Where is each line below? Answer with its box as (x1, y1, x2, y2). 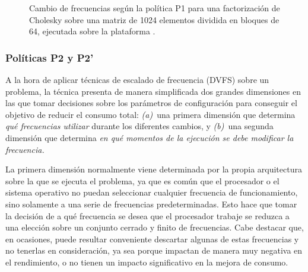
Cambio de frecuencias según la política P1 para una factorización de (29, 2, 280, 14)
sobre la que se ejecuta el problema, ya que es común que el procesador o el (5, 174, 280, 187)
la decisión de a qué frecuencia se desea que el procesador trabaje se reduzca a (5, 209, 290, 222)
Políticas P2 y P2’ (5, 50, 94, 65)
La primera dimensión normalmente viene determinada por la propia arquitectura (5, 163, 302, 175)
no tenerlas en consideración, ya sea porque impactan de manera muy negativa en (5, 244, 303, 257)
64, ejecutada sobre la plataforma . (29, 25, 155, 37)
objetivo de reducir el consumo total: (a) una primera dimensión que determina (5, 108, 296, 120)
